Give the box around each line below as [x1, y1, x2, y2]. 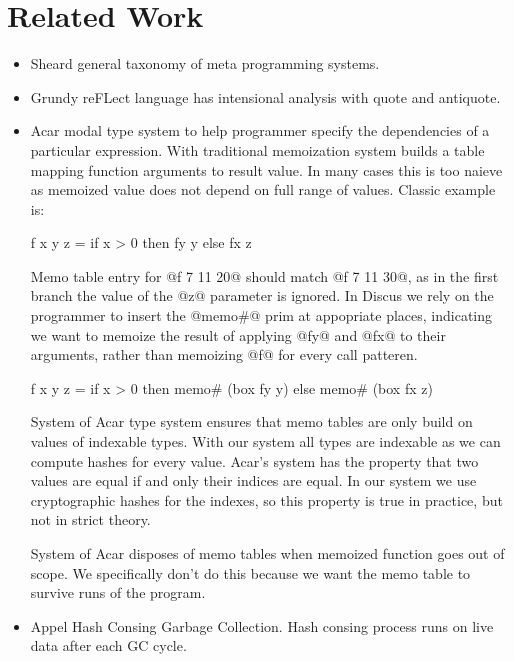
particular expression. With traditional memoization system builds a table [30, 139, 485, 160]
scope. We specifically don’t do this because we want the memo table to [30, 562, 471, 583]
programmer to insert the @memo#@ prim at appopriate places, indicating [30, 305, 493, 326]
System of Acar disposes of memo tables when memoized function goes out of [30, 543, 505, 563]
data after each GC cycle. [30, 635, 187, 656]
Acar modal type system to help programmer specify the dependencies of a [30, 120, 490, 141]
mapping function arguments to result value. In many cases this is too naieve [30, 159, 503, 180]
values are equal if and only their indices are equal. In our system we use [30, 470, 477, 491]
